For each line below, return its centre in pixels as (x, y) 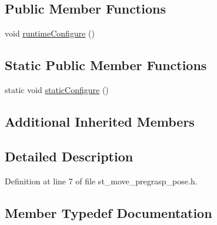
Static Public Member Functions (106, 65)
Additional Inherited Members (100, 121)
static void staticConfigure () (57, 90)
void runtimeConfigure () (50, 33)
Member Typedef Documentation (108, 212)
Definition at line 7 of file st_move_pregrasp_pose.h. (101, 181)
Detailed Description (69, 156)
